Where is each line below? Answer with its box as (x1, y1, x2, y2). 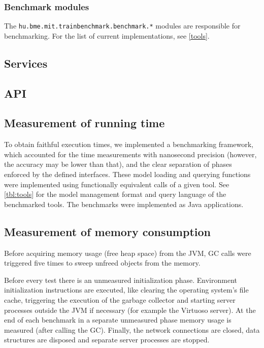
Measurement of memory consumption (4, 223, 211, 239)
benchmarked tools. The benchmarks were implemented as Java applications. (4, 198, 244, 209)
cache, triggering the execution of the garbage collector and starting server (4, 294, 236, 305)
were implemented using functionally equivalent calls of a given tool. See (4, 179, 229, 189)
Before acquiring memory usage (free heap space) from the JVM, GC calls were (4, 247, 251, 258)
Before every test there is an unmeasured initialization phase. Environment (4, 274, 238, 285)
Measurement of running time (4, 115, 165, 131)
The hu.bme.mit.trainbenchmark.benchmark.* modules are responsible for (4, 20, 241, 31)
